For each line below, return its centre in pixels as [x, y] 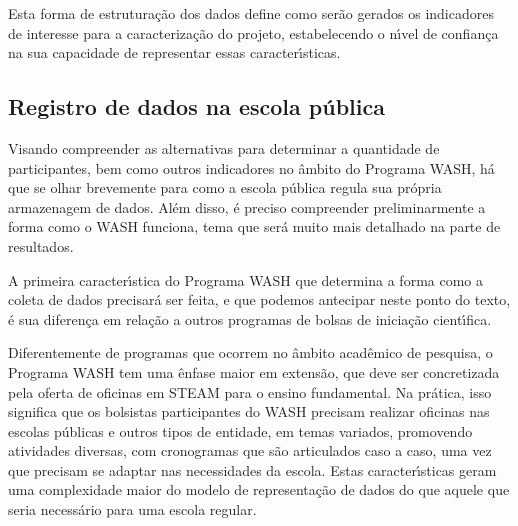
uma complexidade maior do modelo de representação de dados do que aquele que [259, 489]
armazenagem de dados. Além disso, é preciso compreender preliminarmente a [247, 206]
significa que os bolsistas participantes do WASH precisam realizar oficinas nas [249, 411]
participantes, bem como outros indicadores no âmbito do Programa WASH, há [251, 167]
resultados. [41, 245]
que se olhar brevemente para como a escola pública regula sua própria [225, 187]
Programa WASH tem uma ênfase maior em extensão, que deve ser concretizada [254, 371]
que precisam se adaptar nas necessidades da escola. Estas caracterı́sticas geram [252, 469]
